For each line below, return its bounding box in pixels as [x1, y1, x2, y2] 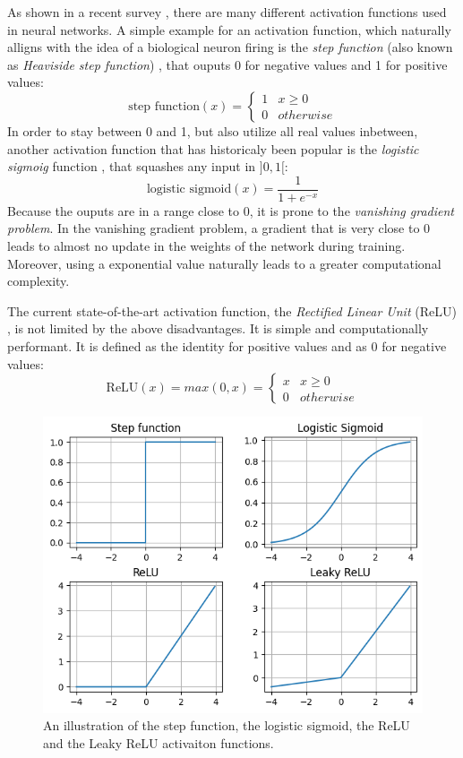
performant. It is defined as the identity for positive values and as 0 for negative [7, 336, 447, 355]
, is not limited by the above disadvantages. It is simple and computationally [7, 319, 429, 338]
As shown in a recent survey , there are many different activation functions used [7, 3, 447, 21]
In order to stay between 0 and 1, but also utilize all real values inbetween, [7, 121, 418, 140]
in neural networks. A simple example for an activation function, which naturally [7, 20, 451, 39]
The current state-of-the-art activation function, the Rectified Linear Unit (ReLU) [7, 301, 457, 320]
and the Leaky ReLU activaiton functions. [43, 734, 274, 753]
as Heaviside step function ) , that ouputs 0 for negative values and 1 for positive [7, 55, 448, 73]
